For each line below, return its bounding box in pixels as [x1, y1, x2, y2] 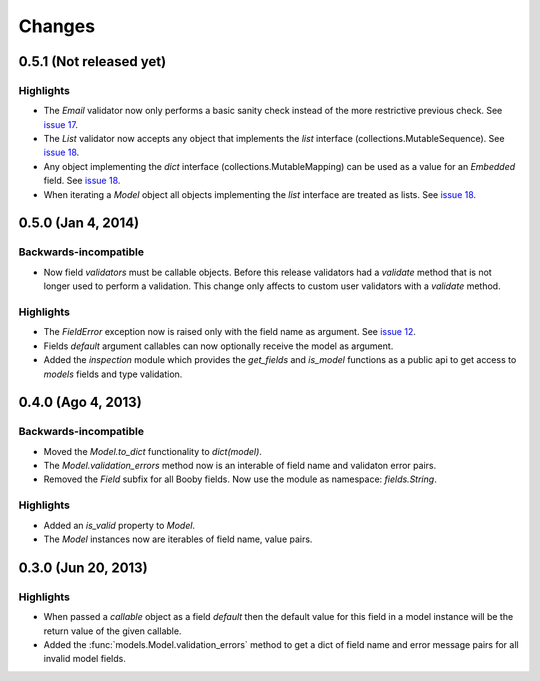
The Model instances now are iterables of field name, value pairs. [43, 533, 313, 545]
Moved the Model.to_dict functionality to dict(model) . [43, 445, 262, 457]
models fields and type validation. [43, 368, 183, 380]
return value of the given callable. [43, 625, 182, 637]
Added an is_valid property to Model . [43, 519, 195, 531]
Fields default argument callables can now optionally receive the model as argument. [43, 340, 394, 352]
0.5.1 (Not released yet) [18, 53, 167, 70]
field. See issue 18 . [43, 175, 121, 187]
